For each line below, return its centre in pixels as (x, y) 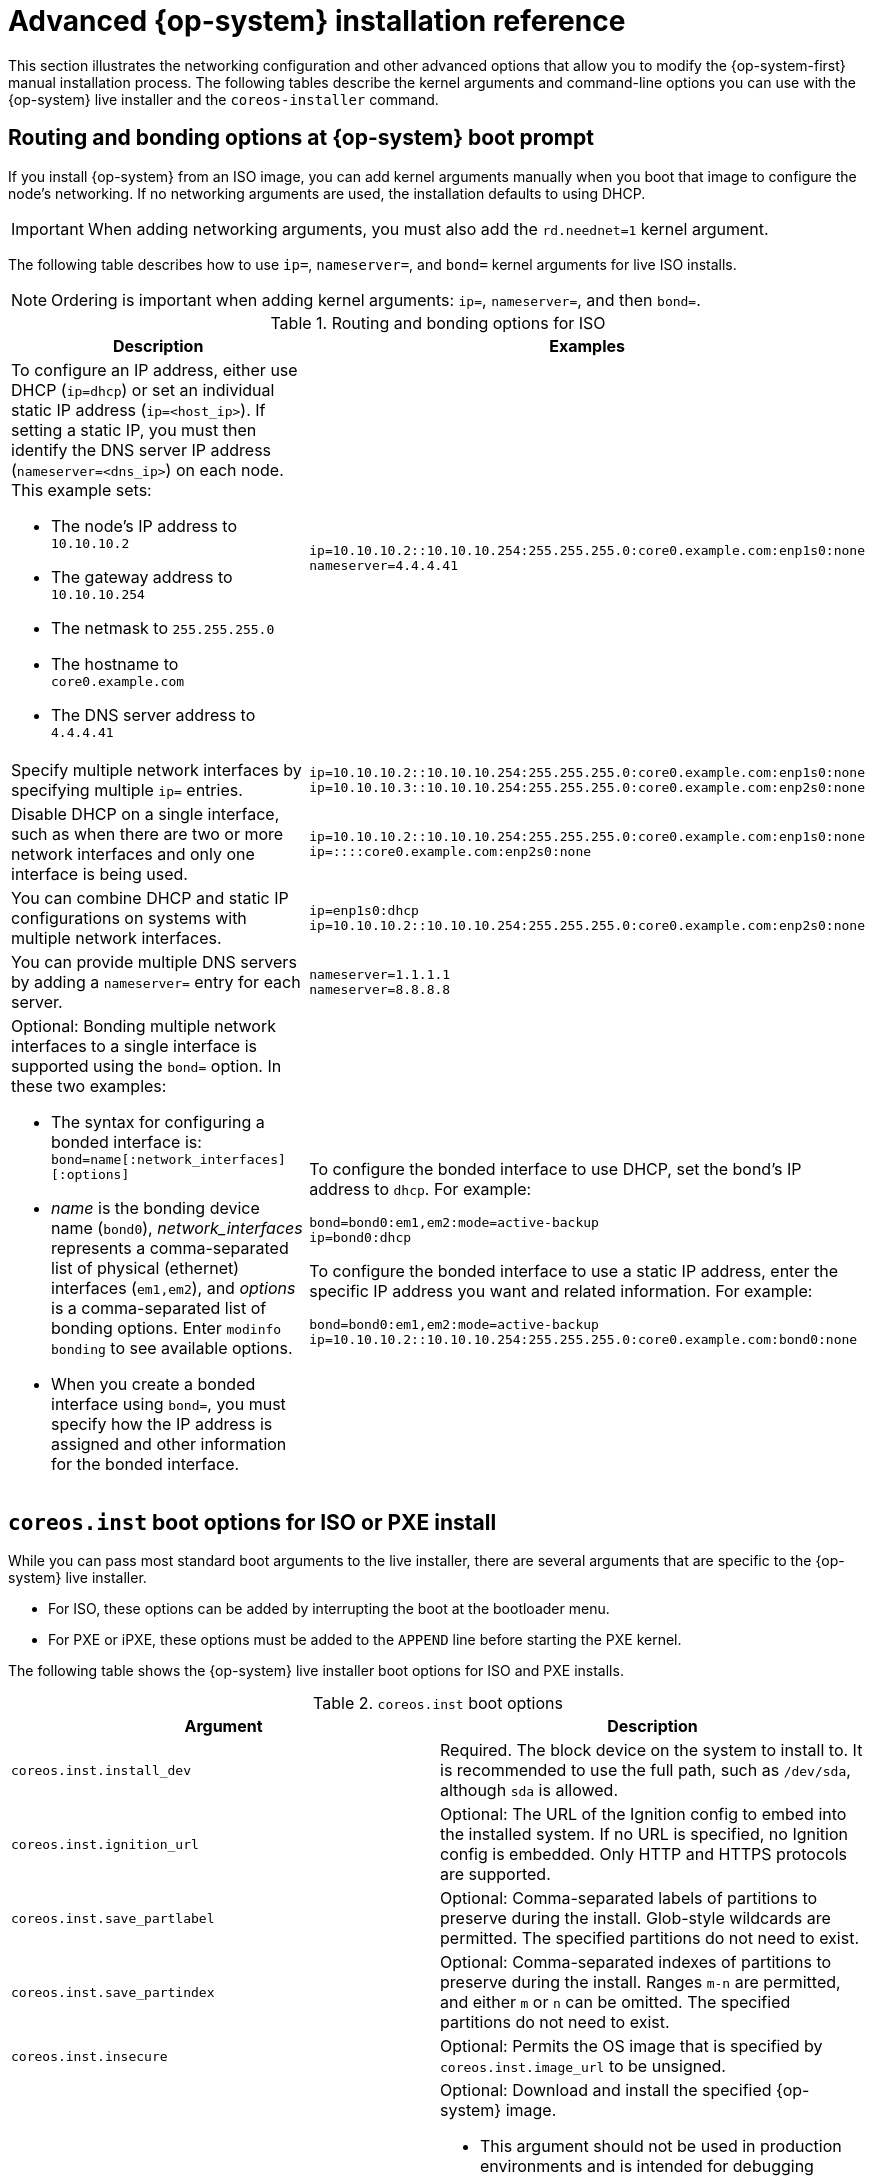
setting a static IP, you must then (134, 429)
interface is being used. (99, 873)
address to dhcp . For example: (420, 1188)
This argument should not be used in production (661, 2146)
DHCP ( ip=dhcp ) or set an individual (143, 389)
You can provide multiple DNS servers (154, 961)
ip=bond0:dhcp (360, 1237)
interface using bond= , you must (168, 1403)
